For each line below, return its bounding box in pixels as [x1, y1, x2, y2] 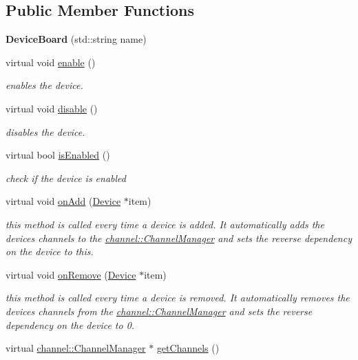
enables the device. [6, 78, 83, 92]
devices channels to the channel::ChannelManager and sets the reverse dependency [6, 230, 352, 245]
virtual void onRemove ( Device [6, 267, 136, 281]
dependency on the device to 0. [6, 317, 135, 332]
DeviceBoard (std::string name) [6, 32, 147, 46]
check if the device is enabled [6, 170, 126, 185]
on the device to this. [6, 244, 94, 259]
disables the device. [6, 124, 85, 139]
